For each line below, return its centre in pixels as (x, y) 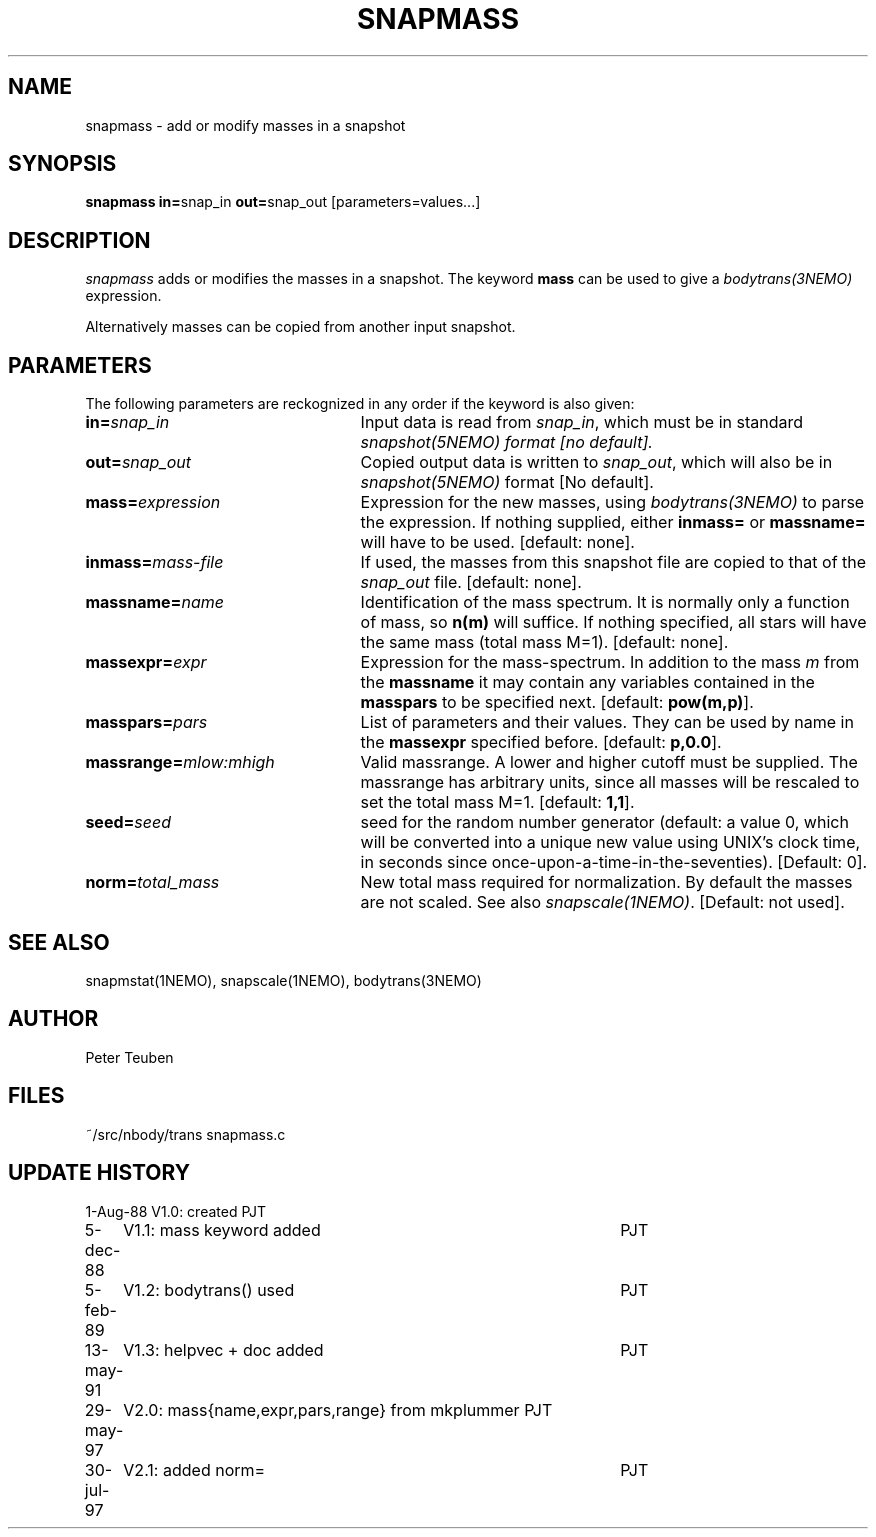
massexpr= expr (146, 662)
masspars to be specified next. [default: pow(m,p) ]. (557, 702)
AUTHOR (53, 1019)
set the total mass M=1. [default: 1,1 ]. (497, 802)
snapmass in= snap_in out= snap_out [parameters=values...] (283, 202)
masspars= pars (146, 722)
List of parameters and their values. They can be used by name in (607, 722)
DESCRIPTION (79, 240)
